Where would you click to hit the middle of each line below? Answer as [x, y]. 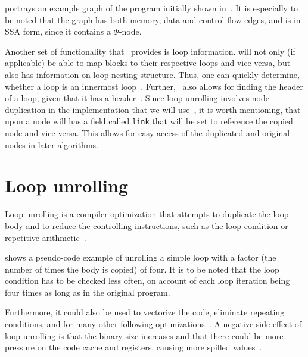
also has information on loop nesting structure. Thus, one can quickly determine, [152, 74]
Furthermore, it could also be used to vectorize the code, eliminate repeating [145, 312]
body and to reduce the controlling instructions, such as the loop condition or [147, 225]
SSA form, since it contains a [58, 31]
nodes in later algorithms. [52, 144]
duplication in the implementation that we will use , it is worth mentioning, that [153, 109]
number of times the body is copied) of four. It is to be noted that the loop [142, 269]
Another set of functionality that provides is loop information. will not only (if [150, 51]
